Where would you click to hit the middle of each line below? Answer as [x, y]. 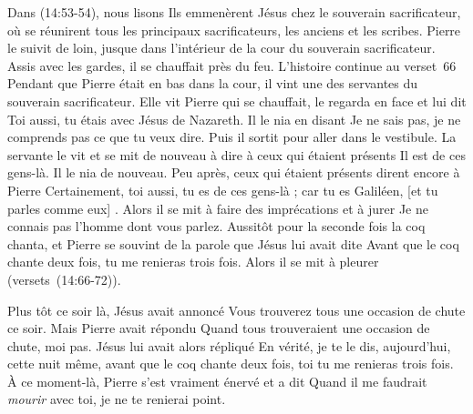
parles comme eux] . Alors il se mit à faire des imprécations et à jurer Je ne [218, 208]
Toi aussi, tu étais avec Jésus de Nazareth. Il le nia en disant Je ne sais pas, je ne [234, 119]
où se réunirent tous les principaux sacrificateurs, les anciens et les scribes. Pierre [234, 30]
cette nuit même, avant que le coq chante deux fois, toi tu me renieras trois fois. [231, 364]
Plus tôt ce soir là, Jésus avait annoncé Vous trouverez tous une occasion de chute [236, 310]
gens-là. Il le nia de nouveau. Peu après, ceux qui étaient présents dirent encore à [234, 172]
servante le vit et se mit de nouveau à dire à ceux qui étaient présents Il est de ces [236, 154]
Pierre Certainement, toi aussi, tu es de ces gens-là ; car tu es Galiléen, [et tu [223, 190]
